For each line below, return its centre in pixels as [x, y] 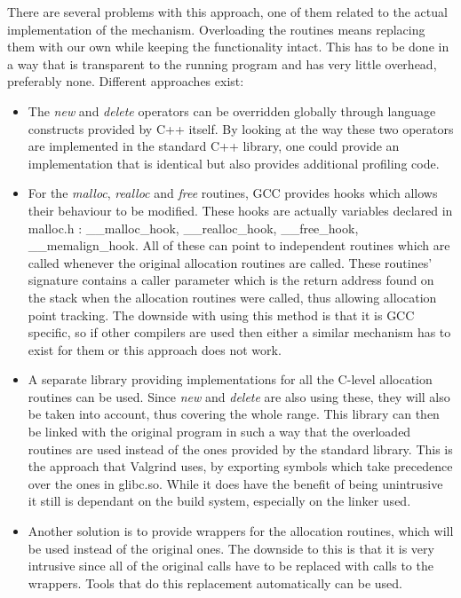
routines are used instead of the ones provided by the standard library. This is [240, 448]
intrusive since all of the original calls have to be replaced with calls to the [230, 566]
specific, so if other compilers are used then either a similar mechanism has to [239, 332]
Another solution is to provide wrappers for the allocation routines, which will [241, 531]
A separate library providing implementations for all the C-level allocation [230, 379]
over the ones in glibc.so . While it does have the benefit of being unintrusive [235, 483]
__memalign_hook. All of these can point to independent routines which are [239, 245]
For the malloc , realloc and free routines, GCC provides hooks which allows [233, 193]
